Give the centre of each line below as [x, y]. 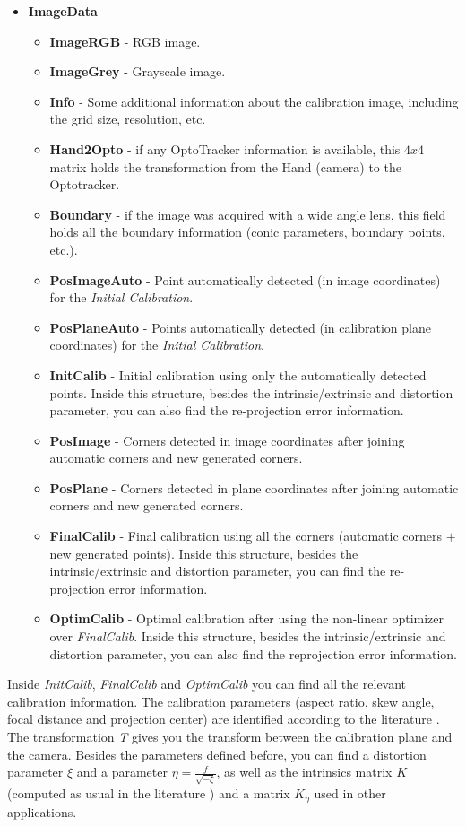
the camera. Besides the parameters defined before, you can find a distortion [217, 754]
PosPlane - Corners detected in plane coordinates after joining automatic [254, 487]
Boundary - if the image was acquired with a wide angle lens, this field [248, 214]
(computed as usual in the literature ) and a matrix [149, 792]
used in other [350, 792]
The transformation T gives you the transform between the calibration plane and [230, 736]
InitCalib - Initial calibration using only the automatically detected [238, 374]
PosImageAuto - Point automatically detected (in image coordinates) [245, 279]
